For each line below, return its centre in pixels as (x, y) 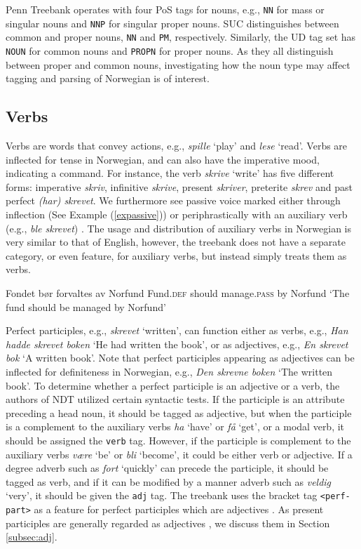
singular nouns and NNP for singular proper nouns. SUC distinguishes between (172, 23)
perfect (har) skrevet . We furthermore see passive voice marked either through (173, 200)
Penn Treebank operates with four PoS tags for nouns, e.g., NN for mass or (165, 9)
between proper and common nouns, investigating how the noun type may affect (178, 64)
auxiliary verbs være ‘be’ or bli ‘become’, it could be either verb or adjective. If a (179, 454)
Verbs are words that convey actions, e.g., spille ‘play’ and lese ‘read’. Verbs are (177, 146)
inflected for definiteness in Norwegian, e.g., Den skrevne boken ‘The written (169, 371)
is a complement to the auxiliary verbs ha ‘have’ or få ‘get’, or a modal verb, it (175, 426)
